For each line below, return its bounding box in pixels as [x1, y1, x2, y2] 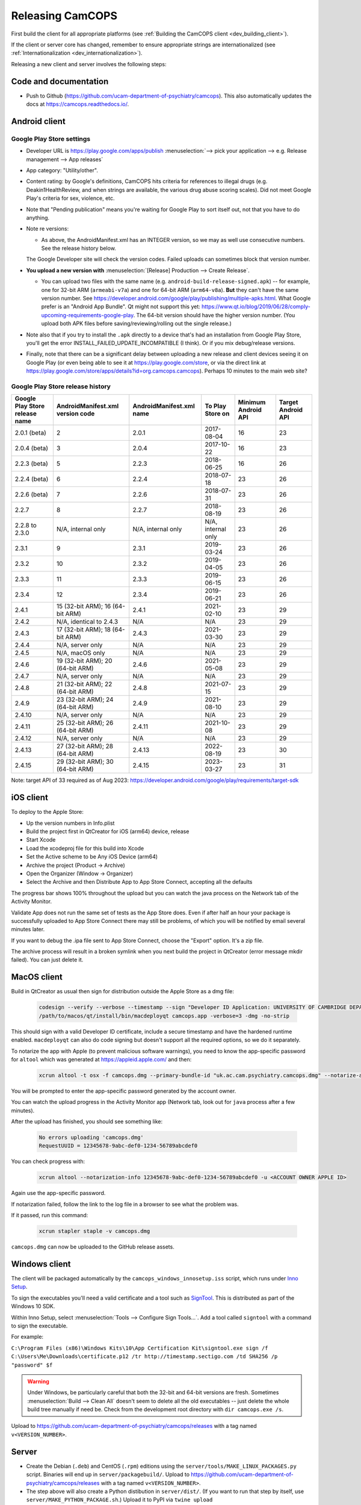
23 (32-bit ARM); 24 [56, 695, 114, 704]
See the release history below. [41, 244, 117, 252]
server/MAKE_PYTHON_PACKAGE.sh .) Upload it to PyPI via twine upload [26, 1496, 213, 1503]
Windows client [11, 1259, 71, 1269]
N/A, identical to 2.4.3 [56, 618, 119, 626]
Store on [205, 409, 230, 418]
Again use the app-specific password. [11, 1190, 106, 1197]
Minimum [238, 398, 266, 406]
